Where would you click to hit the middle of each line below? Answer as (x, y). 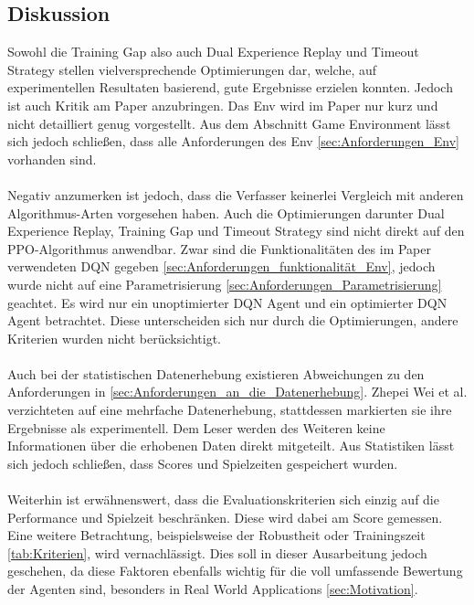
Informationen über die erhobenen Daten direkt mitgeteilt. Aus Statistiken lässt (231, 446)
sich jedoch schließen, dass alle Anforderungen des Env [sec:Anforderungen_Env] (233, 141)
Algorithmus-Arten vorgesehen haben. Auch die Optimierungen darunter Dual (226, 212)
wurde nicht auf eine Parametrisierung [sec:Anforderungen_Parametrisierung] (225, 284)
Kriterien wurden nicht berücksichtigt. (114, 338)
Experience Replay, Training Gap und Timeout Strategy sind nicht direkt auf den (236, 231)
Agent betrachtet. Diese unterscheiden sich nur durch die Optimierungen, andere (233, 320)
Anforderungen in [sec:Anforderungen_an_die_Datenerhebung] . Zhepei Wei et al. (237, 392)
